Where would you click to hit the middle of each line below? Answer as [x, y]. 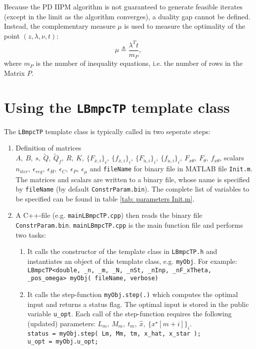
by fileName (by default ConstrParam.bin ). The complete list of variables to [132, 189]
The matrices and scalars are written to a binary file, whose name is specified [133, 179]
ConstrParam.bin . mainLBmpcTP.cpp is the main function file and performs [129, 225]
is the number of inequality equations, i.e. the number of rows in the [139, 63]
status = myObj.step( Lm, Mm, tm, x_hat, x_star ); [114, 333]
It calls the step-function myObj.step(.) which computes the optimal [133, 294]
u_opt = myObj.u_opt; [63, 342]
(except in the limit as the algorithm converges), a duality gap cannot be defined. [127, 16]
